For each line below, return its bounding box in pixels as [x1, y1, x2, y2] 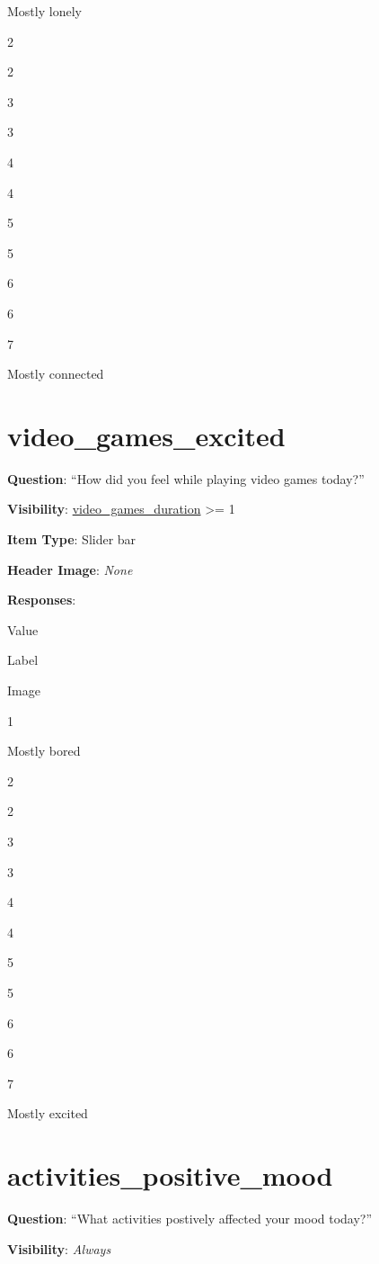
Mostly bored [7, 741, 81, 760]
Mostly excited [7, 1104, 88, 1123]
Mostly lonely [7, 2, 82, 20]
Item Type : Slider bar [7, 530, 137, 549]
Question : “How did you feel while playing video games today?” [7, 469, 365, 488]
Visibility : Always [7, 1239, 111, 1258]
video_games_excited [7, 417, 286, 453]
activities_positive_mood [7, 1157, 333, 1194]
